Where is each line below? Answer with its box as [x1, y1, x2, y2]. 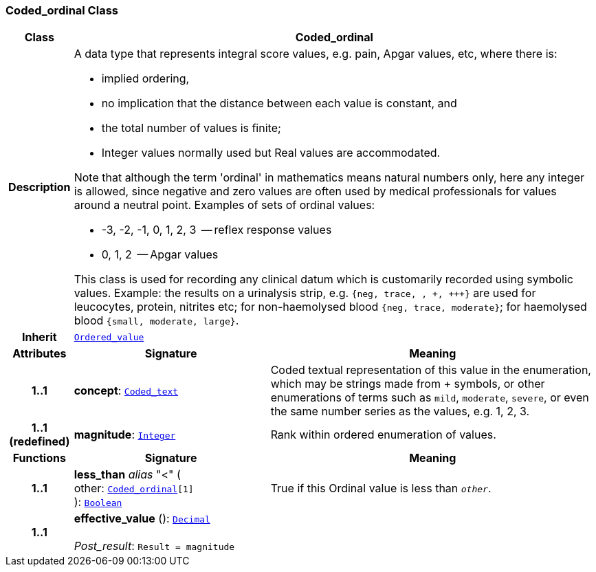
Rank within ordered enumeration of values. [270, 428, 496, 442]
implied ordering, [101, 71, 190, 86]
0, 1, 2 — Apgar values [101, 247, 219, 262]
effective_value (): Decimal [74, 511, 210, 526]
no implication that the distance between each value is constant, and [101, 96, 457, 111]
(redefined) [9, 434, 70, 449]
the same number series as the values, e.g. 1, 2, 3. [270, 404, 530, 419]
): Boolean [74, 495, 122, 509]
